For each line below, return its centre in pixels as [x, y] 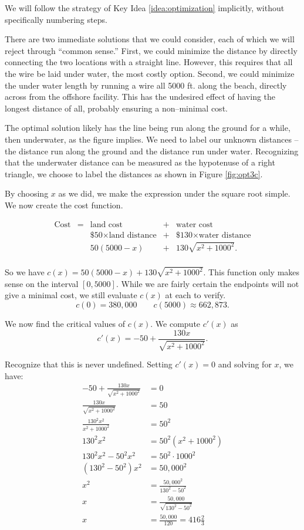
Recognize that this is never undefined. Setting [89, 364]
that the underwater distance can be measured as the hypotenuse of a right [140, 162]
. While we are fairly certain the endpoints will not [207, 283]
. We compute [175, 323]
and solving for [245, 364]
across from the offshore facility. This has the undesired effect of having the [140, 97]
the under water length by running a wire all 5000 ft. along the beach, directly [146, 85]
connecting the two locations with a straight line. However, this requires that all [149, 62]
